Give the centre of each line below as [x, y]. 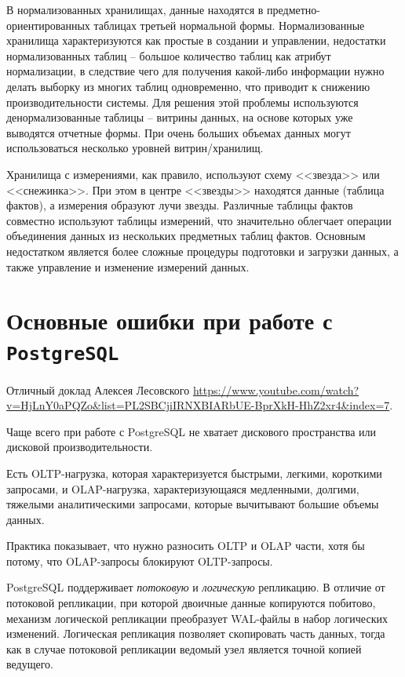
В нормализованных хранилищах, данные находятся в [135, 9]
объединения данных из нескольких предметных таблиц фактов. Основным [186, 236]
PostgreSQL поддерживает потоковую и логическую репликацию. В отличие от [196, 587]
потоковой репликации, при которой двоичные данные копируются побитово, [191, 603]
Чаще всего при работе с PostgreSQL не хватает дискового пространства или [192, 431]
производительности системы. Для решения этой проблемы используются [182, 102]
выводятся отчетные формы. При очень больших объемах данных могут [179, 132]
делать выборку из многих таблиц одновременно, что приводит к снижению [188, 86]
